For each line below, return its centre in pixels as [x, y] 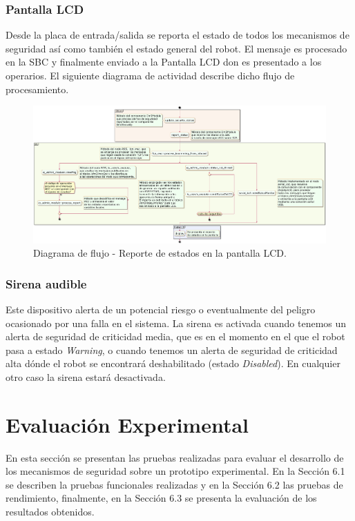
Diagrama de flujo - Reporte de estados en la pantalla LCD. [160, 253]
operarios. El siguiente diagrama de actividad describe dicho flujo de [150, 75]
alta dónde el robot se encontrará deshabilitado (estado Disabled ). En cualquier [173, 363]
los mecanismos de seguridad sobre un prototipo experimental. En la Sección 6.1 [175, 471]
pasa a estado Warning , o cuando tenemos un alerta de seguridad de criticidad [172, 350]
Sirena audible [46, 283]
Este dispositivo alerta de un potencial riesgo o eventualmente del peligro [161, 309]
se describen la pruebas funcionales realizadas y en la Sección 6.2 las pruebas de [174, 484]
